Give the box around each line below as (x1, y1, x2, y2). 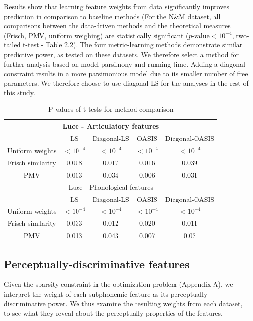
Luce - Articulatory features (62, 120, 159, 131)
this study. (4, 87, 35, 98)
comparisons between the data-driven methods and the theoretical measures (4, 20, 231, 31)
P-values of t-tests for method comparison (48, 103, 174, 114)
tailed (4, 40, 21, 50)
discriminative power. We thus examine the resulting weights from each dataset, (4, 298, 243, 308)
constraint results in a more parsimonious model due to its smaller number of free (4, 68, 248, 79)
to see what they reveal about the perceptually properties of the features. (4, 308, 223, 318)
